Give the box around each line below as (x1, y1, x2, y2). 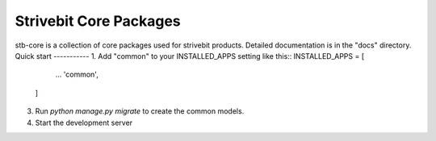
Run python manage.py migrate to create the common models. (35, 106, 245, 116)
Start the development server (35, 118, 133, 127)
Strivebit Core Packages (15, 12, 181, 30)
